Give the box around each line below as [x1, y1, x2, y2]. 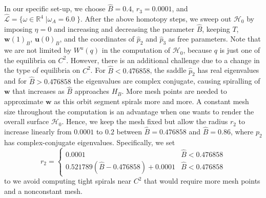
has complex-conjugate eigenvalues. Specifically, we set [4, 136, 175, 147]
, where [230, 126, 254, 137]
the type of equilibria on [4, 65, 80, 75]
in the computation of [101, 45, 171, 55]
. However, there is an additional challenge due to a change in [66, 54, 260, 65]
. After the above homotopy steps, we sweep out [80, 13, 232, 24]
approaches [74, 86, 110, 96]
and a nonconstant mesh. [4, 185, 83, 196]
